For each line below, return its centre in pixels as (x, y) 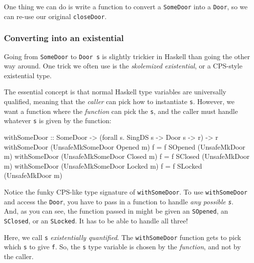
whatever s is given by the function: (58, 121)
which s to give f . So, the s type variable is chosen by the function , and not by (122, 247)
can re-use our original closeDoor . (55, 16)
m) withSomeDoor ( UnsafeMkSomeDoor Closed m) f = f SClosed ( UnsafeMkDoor (127, 156)
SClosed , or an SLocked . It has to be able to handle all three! (96, 220)
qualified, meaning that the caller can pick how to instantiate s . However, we (119, 101)
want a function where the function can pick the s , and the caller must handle (121, 111)
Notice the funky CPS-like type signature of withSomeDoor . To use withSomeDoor (126, 191)
